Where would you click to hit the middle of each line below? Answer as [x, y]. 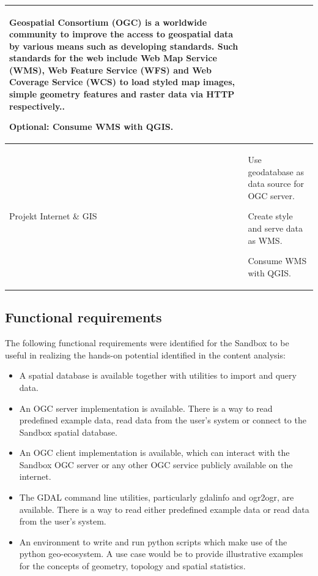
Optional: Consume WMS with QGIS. [91, 127]
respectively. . [37, 106]
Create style [270, 216]
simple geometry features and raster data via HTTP [122, 94]
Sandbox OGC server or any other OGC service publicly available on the [156, 464]
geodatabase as [276, 171]
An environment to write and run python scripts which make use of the [153, 541]
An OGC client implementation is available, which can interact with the [154, 453]
